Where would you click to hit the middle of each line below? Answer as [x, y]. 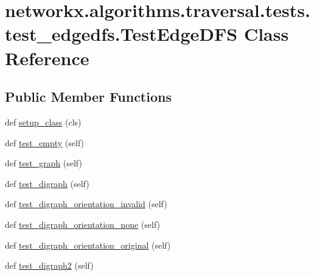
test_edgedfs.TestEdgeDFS [121, 34]
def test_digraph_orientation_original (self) [88, 245]
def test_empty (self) [45, 142]
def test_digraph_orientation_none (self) [83, 224]
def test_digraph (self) [47, 183]
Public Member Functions [88, 97]
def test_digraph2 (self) [49, 265]
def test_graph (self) [44, 163]
